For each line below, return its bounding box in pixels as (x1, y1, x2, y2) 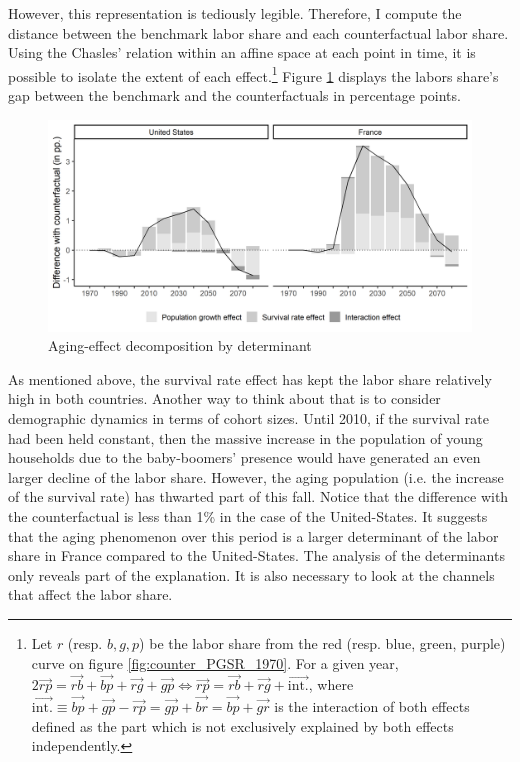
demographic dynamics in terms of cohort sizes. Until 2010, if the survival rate (8, 408, 489, 428)
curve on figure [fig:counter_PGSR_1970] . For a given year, (31, 652, 399, 673)
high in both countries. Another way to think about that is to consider (8, 388, 441, 409)
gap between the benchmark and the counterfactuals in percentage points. (8, 85, 461, 106)
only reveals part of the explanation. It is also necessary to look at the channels (8, 564, 495, 585)
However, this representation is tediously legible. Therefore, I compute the (8, 3, 462, 23)
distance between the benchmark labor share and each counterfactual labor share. (8, 22, 509, 43)
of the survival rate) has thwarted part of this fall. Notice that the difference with (8, 486, 509, 507)
